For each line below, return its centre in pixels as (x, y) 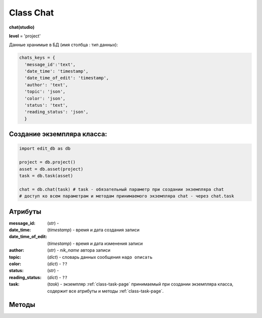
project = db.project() (48, 162)
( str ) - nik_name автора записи (79, 250)
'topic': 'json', (45, 92)
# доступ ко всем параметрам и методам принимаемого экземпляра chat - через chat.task (127, 196)
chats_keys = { (37, 58)
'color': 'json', (45, 98)
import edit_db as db (45, 149)
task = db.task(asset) (46, 175)
